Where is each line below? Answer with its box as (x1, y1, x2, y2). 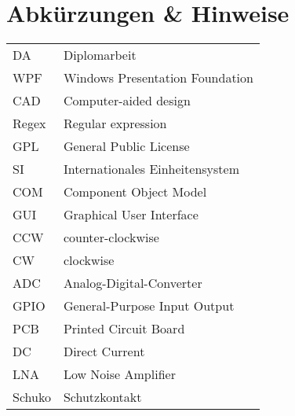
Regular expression (63, 114, 167, 133)
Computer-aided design (63, 91, 191, 110)
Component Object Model (63, 182, 207, 201)
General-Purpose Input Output (63, 296, 235, 315)
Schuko (13, 388, 51, 407)
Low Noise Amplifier (63, 365, 176, 384)
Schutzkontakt (63, 388, 142, 407)
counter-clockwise (63, 228, 159, 247)
